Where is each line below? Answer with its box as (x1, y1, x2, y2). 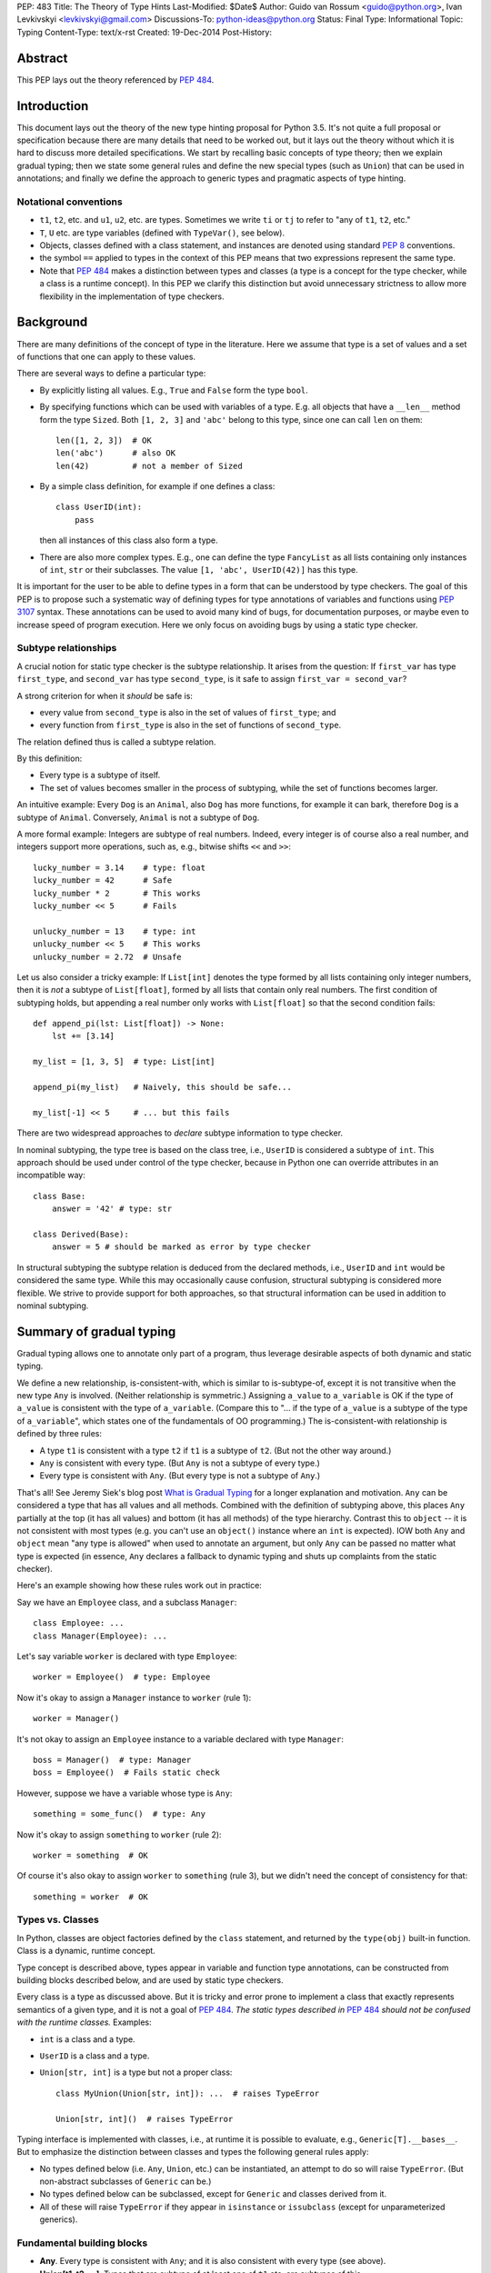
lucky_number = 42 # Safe (33, 876, 173, 886)
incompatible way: (16, 1169, 85, 1181)
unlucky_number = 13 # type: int (33, 926, 196, 936)
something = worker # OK (33, 1891, 149, 1902)
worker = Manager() (33, 1714, 120, 1724)
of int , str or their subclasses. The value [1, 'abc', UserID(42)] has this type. (39, 565, 358, 576)
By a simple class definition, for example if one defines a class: (39, 481, 276, 492)
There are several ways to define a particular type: (16, 368, 206, 379)
